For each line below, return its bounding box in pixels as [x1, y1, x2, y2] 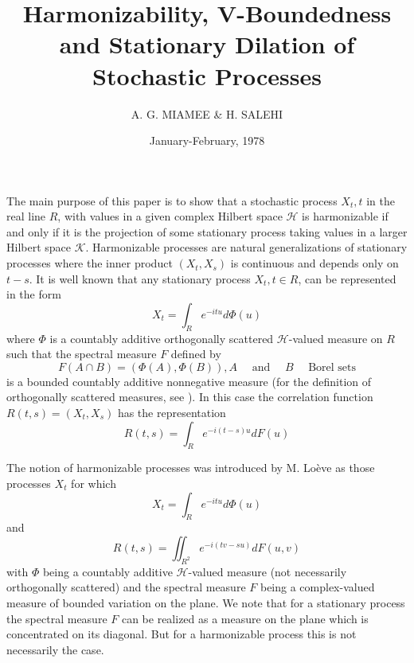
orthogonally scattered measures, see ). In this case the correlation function [6, 388, 373, 405]
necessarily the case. [6, 641, 104, 657]
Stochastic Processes [92, 59, 322, 92]
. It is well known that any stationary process [29, 270, 251, 287]
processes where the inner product [6, 255, 173, 271]
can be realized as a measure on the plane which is [121, 610, 369, 626]
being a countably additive [42, 563, 173, 579]
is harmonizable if [302, 208, 389, 224]
